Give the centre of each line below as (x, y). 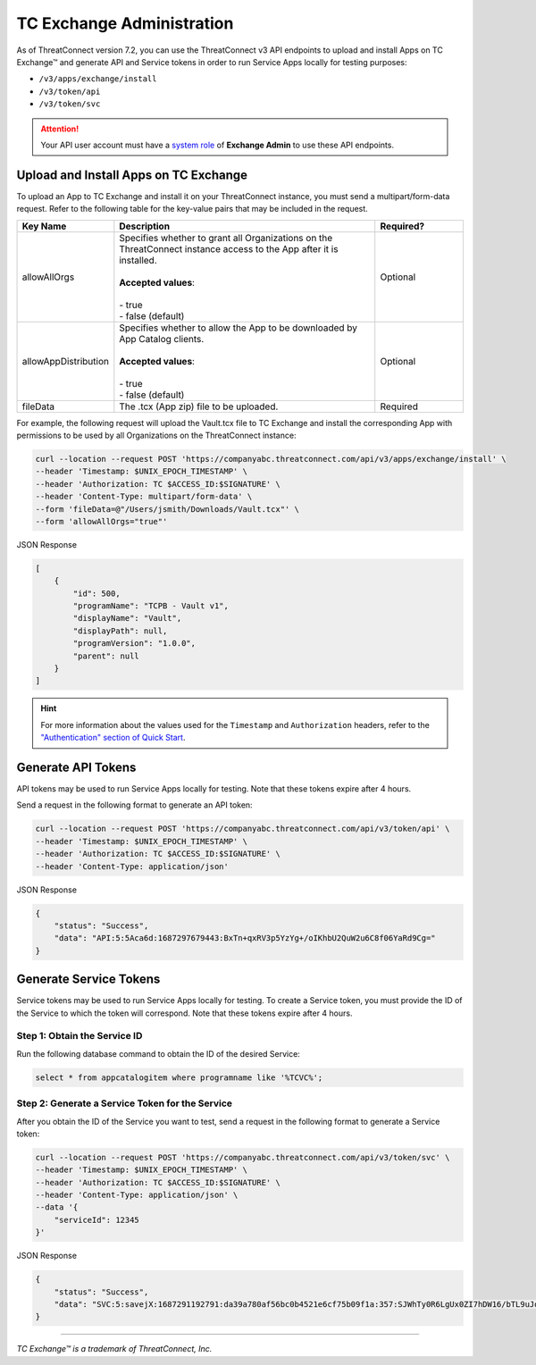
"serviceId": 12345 (97, 1220)
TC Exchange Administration (125, 23)
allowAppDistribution (65, 361)
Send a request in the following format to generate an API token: (135, 805)
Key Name (44, 226)
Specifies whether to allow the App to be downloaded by (238, 328)
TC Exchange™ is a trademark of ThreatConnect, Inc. (114, 1349)
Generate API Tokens (76, 767)
